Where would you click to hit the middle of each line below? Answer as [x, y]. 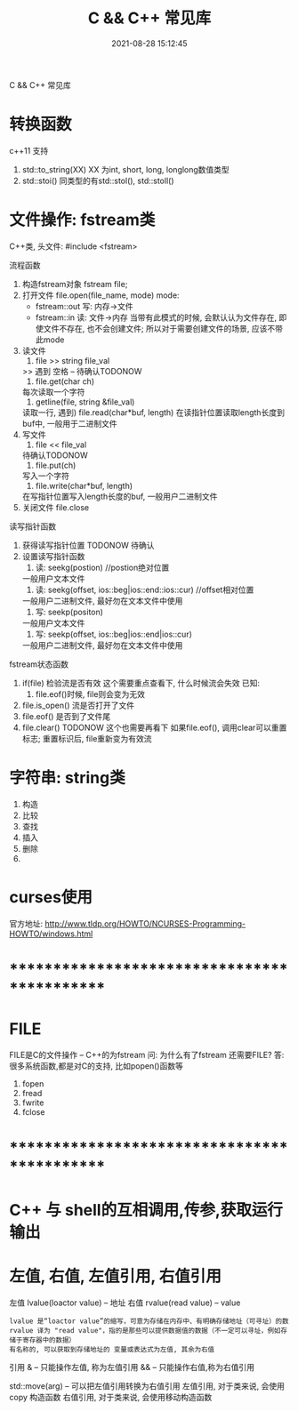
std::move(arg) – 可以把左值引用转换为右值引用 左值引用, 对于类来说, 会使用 [147, 1386]
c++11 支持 [29, 150]
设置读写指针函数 [53, 556]
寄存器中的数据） [48, 1340]
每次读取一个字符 [53, 391]
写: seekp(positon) [69, 612]
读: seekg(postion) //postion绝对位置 [102, 567]
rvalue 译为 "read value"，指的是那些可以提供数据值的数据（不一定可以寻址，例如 [145, 1331]
